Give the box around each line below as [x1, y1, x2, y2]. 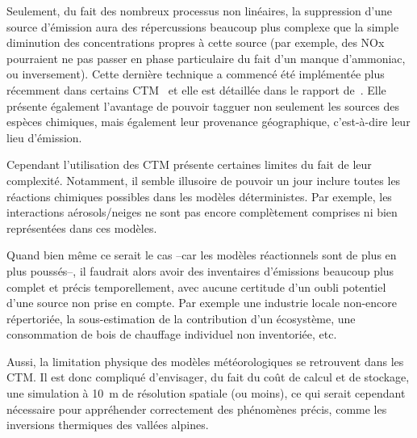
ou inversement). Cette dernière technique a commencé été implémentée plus [6, 65, 385, 82]
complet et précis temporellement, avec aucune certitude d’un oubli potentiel [6, 278, 386, 295]
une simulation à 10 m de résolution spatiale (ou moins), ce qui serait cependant [6, 385, 406, 402]
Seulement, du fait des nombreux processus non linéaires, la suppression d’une [6, 2, 392, 19]
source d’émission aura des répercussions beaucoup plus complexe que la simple [6, 18, 399, 35]
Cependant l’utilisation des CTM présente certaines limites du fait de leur [6, 156, 372, 173]
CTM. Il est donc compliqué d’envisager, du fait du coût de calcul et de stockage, [6, 369, 410, 385]
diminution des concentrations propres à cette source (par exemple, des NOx [6, 34, 385, 51]
